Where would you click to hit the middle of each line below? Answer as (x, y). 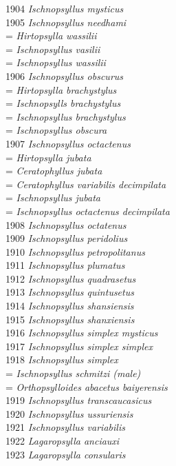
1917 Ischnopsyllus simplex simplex (79, 346)
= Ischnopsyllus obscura (56, 130)
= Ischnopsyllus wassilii (56, 62)
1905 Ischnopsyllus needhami (66, 22)
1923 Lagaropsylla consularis (66, 454)
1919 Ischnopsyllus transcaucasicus (79, 400)
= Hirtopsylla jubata (48, 157)
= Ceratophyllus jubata (54, 171)
